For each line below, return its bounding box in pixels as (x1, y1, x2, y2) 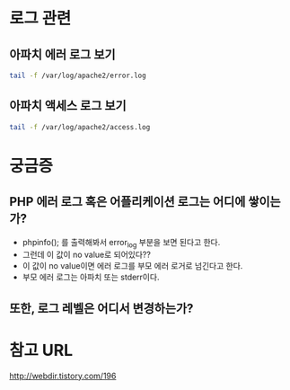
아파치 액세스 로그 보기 (9, 98, 127, 113)
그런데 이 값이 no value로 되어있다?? (22, 249, 151, 261)
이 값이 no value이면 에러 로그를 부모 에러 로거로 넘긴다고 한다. (22, 261, 243, 271)
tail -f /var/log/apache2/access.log (9, 122, 151, 131)
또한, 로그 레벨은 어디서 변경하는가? (9, 300, 194, 315)
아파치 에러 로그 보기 (9, 47, 116, 62)
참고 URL (9, 340, 74, 360)
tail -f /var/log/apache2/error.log (9, 71, 146, 80)
